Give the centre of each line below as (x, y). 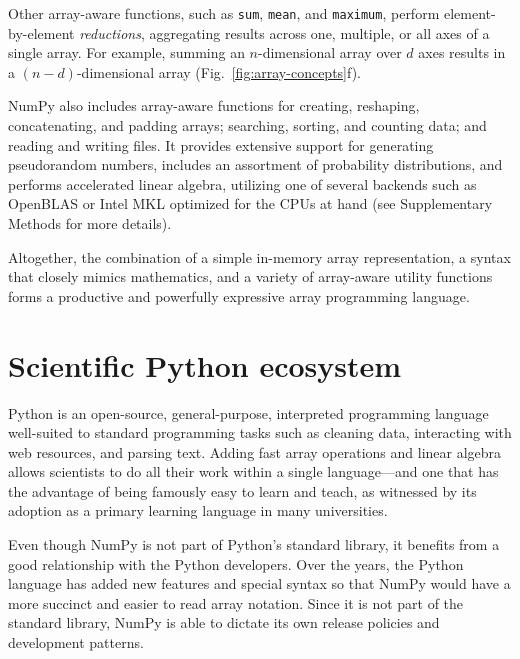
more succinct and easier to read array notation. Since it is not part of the (236, 602)
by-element (41, 32)
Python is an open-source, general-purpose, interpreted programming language (248, 412)
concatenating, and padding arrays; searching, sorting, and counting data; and (247, 125)
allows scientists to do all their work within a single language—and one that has (253, 471)
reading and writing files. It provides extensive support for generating (221, 144)
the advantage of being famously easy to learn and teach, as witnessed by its (242, 490)
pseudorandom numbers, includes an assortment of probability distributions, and (255, 164)
